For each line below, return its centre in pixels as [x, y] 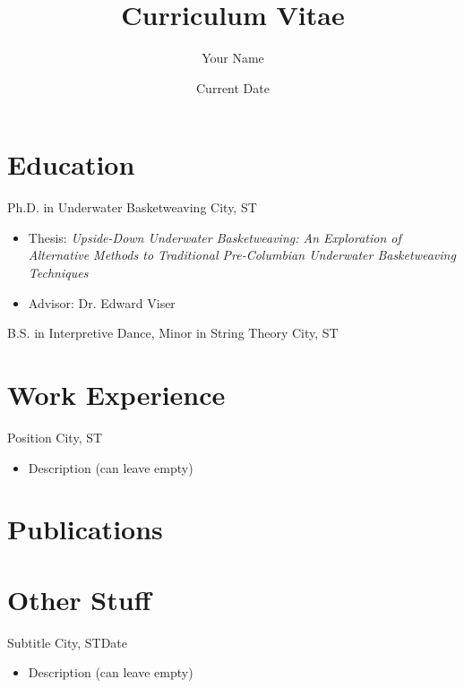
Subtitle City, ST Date [68, 642]
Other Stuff [79, 599]
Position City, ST [55, 437]
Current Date [233, 87]
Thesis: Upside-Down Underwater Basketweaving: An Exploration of [215, 237]
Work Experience [116, 394]
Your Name [233, 58]
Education [71, 164]
